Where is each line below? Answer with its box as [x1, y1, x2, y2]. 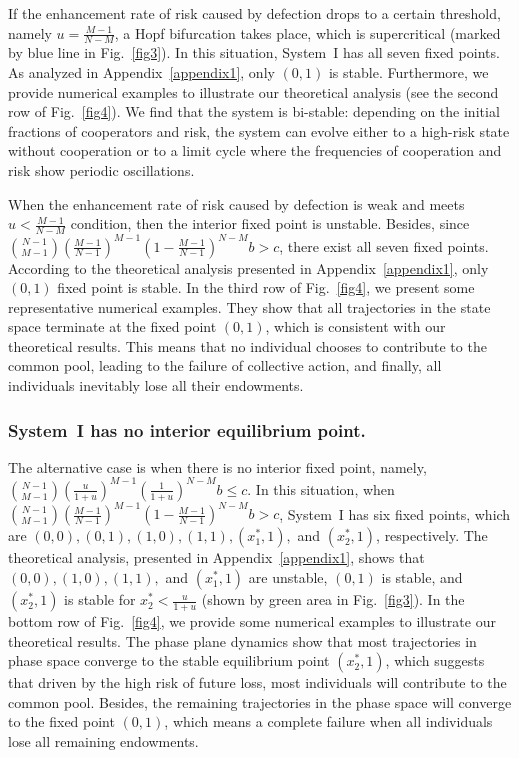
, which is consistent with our [265, 316, 446, 337]
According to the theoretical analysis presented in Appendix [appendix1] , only [8, 257, 489, 278]
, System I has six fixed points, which [279, 503, 511, 524]
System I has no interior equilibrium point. [8, 417, 366, 442]
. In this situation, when [247, 478, 395, 499]
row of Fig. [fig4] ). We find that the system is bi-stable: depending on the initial [8, 101, 500, 122]
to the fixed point [8, 711, 115, 732]
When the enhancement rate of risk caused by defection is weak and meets [8, 193, 465, 214]
